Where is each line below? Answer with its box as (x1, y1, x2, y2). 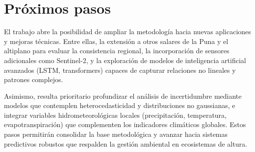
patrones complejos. (4, 74, 63, 85)
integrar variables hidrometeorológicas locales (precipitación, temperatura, (4, 109, 227, 120)
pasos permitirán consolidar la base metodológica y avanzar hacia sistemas (4, 129, 228, 139)
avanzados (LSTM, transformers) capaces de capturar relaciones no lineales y (4, 65, 236, 75)
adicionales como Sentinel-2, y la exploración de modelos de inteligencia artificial (4, 55, 246, 65)
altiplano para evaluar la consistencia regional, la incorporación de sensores (4, 45, 229, 56)
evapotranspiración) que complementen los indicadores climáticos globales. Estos (4, 119, 246, 130)
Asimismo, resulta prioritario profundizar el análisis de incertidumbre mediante (4, 90, 242, 101)
